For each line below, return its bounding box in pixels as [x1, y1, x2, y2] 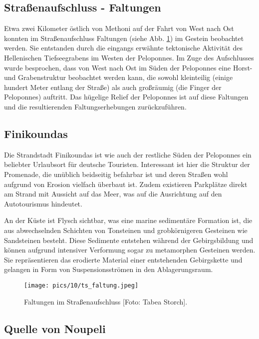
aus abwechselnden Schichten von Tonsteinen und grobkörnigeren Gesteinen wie [4, 224, 248, 235]
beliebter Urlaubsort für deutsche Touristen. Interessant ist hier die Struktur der [4, 159, 250, 169]
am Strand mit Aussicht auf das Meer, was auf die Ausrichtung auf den [4, 188, 222, 199]
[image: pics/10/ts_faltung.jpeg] [24, 281, 139, 289]
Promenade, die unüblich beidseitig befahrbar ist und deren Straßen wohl [4, 168, 228, 179]
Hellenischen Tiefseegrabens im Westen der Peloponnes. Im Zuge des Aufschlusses [4, 52, 254, 62]
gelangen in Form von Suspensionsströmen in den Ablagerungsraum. [4, 264, 213, 274]
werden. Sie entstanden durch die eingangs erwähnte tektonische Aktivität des [4, 42, 243, 53]
